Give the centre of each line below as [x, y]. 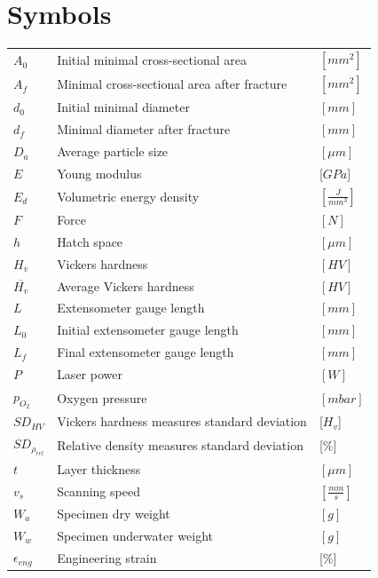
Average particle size [113, 151]
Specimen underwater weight [135, 535]
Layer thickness [99, 468]
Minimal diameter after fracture [144, 129]
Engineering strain [107, 557]
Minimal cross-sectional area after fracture [172, 84]
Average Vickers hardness [126, 285]
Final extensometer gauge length [146, 352]
